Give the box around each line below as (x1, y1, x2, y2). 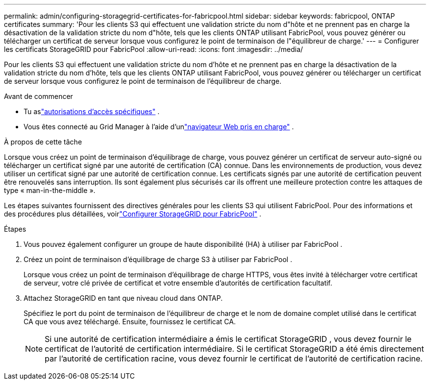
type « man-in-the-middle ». (4, 186, 96, 194)
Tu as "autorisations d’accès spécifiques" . (24, 107, 160, 116)
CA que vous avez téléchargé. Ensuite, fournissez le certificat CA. (24, 317, 236, 326)
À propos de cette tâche (4, 138, 82, 146)
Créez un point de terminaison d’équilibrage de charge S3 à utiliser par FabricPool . (24, 255, 293, 264)
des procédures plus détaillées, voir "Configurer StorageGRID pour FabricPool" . (4, 210, 262, 218)
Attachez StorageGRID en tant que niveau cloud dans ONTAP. (24, 294, 223, 302)
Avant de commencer (4, 92, 73, 100)
